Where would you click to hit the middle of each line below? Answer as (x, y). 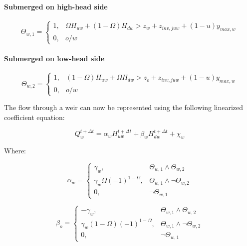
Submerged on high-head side (56, 6)
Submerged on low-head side (54, 58)
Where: (15, 151)
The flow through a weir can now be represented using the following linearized (124, 107)
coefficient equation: (34, 117)
